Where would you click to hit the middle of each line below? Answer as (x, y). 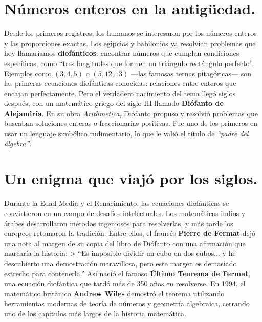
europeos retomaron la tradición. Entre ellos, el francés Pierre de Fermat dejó (130, 233)
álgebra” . (18, 143)
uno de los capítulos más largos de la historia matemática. (95, 313)
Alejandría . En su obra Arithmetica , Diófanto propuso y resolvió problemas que (131, 113)
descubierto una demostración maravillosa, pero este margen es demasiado (121, 263)
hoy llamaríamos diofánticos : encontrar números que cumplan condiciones (122, 53)
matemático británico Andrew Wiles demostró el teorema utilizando (114, 293)
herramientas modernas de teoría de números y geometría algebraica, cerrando (127, 303)
